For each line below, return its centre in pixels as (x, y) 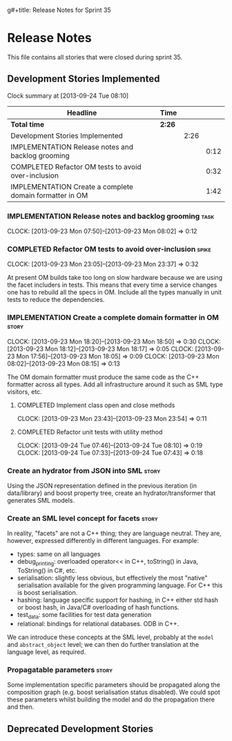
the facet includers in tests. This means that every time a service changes (112, 285)
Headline (82, 112)
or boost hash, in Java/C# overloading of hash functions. (98, 607)
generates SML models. (41, 500)
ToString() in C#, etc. (47, 571)
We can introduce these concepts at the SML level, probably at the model (110, 637)
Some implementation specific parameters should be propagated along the (114, 685)
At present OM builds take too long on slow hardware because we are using (115, 278)
